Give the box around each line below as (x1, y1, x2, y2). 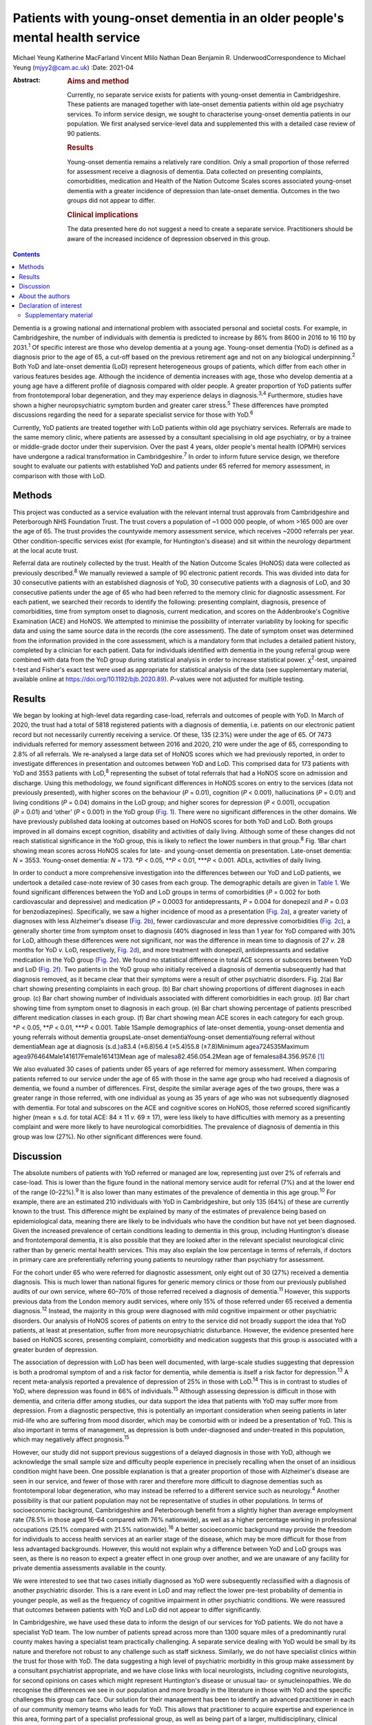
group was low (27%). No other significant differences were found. (12, 1132, 203, 1141)
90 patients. (67, 129, 101, 137)
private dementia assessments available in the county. (12, 1564, 167, 1573)
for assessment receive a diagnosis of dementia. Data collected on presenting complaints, (67, 168, 323, 175)
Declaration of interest (19, 301, 83, 310)
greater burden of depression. (12, 1345, 99, 1354)
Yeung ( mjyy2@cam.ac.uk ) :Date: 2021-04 (12, 63, 134, 72)
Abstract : (12, 76, 41, 84)
